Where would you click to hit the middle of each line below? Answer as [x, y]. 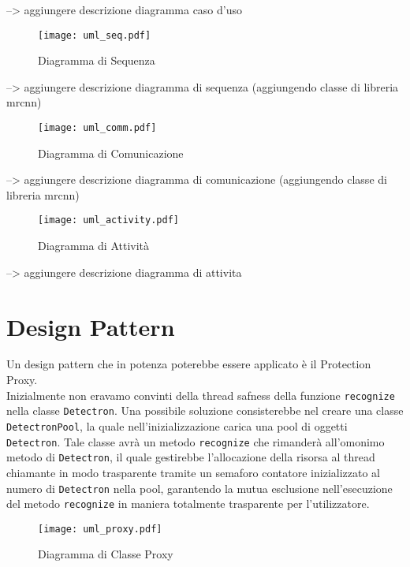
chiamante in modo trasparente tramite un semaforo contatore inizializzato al [193, 472]
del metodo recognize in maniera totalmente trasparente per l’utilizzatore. [188, 504]
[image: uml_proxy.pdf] [100, 529]
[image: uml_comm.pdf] [97, 128]
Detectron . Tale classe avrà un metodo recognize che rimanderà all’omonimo [196, 441]
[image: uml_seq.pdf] [95, 35]
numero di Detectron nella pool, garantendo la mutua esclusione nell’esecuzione [199, 488]
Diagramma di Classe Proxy [106, 554]
